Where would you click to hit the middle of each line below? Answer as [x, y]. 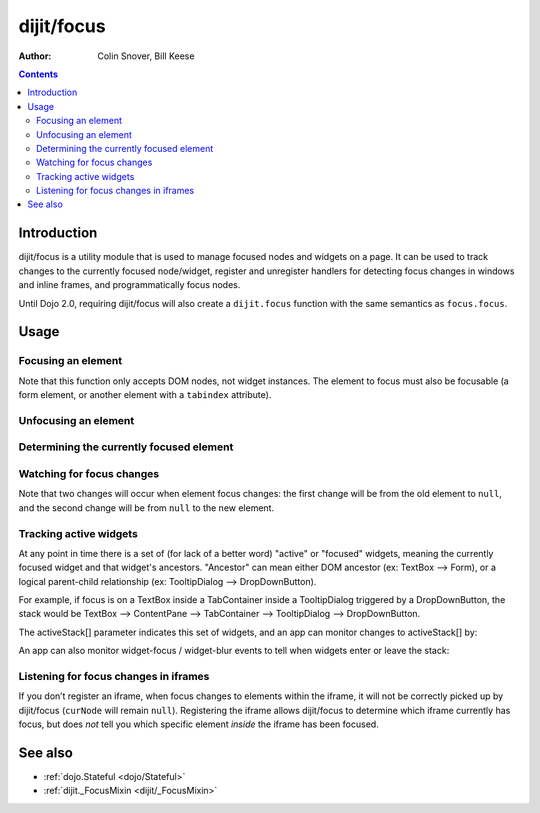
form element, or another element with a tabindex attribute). [145, 395]
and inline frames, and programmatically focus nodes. [129, 285]
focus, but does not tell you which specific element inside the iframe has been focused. [198, 724]
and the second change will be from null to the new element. [146, 507]
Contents [38, 74]
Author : [35, 56]
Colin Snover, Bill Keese [146, 56]
